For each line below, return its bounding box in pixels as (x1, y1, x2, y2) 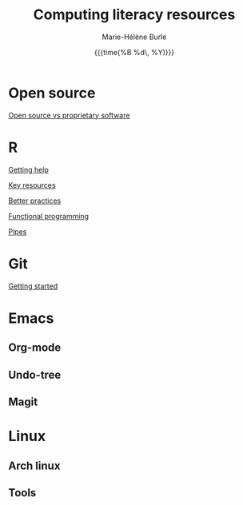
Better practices (8, 196, 62, 205)
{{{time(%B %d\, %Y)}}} (94, 47, 174, 57)
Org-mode (8, 341, 62, 355)
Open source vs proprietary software (8, 110, 130, 120)
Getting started (8, 281, 58, 291)
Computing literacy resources (33, 6, 236, 24)
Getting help (8, 165, 50, 174)
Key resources (8, 180, 56, 189)
